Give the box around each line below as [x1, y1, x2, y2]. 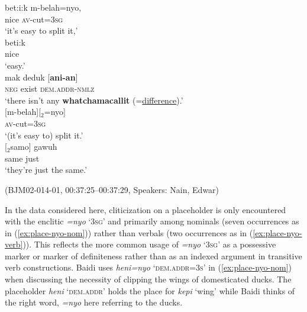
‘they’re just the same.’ [5, 163, 88, 176]
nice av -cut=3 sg [5, 12, 63, 25]
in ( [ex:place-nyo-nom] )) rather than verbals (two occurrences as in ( [5, 226, 253, 239]
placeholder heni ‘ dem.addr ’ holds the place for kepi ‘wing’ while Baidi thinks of [5, 284, 295, 297]
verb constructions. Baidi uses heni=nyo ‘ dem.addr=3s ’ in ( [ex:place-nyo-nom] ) [5, 261, 292, 274]
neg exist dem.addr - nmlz [5, 82, 95, 95]
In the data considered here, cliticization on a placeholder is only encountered [5, 203, 286, 215]
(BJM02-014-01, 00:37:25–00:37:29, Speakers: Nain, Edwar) [5, 183, 219, 195]
